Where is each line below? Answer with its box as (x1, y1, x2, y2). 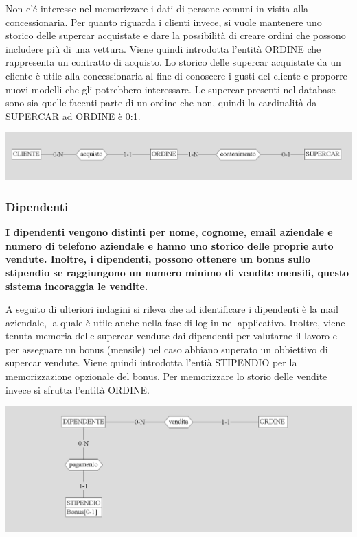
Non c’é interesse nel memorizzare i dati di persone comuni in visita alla (5, 1, 309, 15)
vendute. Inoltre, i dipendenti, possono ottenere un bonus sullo (5, 252, 311, 266)
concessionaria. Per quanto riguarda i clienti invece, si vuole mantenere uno (5, 14, 322, 29)
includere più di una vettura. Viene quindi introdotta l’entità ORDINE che (5, 41, 321, 56)
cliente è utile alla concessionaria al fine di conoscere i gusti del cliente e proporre (5, 68, 347, 82)
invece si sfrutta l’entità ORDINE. (5, 382, 150, 396)
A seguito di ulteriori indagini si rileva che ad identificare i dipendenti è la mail (5, 302, 338, 316)
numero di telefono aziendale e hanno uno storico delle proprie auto (5, 238, 334, 252)
